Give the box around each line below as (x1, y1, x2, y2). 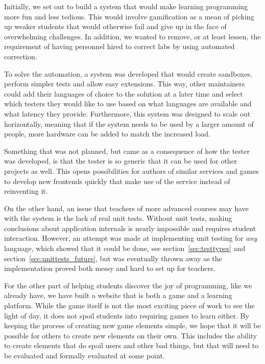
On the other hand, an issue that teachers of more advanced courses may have (4, 202, 249, 213)
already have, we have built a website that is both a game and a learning (4, 290, 232, 301)
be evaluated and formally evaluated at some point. (4, 350, 165, 360)
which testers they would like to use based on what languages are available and (4, 98, 252, 109)
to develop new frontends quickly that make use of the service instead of (4, 175, 230, 186)
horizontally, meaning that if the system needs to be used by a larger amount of (4, 118, 254, 129)
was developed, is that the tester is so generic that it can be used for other (4, 155, 237, 166)
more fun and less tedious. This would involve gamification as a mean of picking (4, 11, 254, 21)
